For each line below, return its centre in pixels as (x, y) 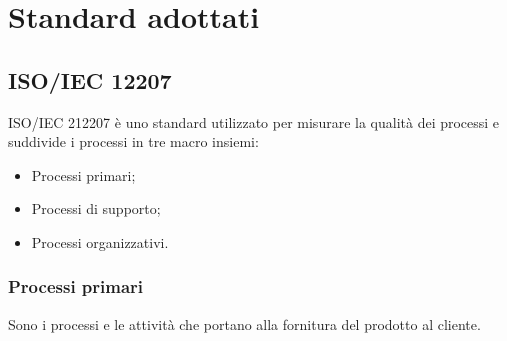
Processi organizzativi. (100, 241)
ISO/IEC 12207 (90, 79)
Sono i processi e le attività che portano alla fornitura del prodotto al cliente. (244, 323)
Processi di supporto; (96, 208)
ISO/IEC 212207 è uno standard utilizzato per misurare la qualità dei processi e (254, 121)
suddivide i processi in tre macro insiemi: (133, 141)
